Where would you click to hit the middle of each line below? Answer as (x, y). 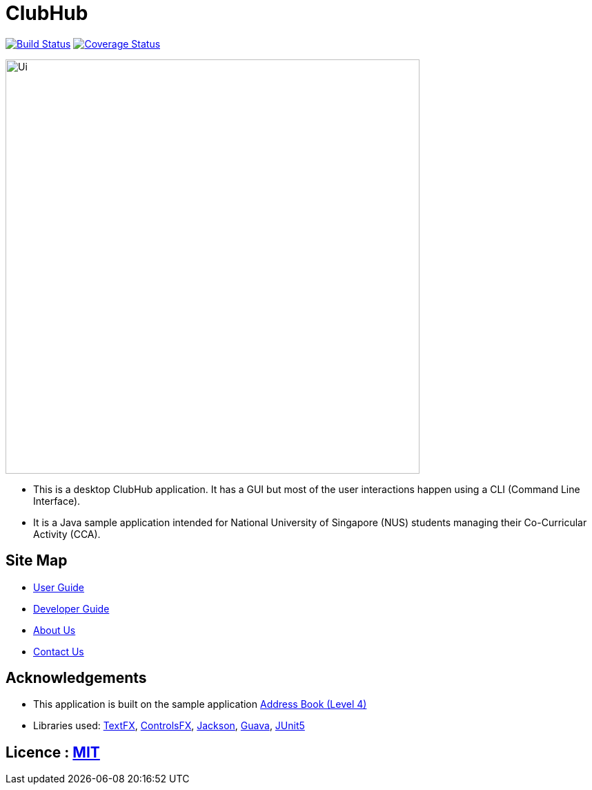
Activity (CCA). (67, 534)
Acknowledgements (76, 678)
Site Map (37, 561)
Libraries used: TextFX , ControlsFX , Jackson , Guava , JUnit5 (169, 726)
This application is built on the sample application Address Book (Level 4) (200, 704)
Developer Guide (71, 608)
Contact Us (59, 651)
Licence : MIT (53, 752)
